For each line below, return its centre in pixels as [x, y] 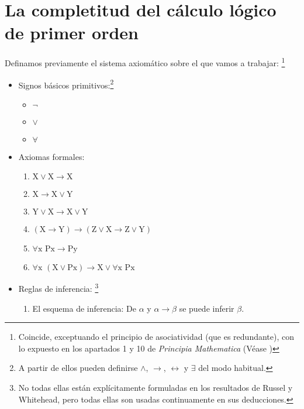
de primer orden [72, 33]
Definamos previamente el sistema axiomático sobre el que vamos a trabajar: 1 [145, 62]
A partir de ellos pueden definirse [78, 368]
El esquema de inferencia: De [84, 308]
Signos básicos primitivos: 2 [66, 84]
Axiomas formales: [51, 156]
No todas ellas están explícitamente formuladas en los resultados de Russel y [156, 388]
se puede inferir [207, 308]
